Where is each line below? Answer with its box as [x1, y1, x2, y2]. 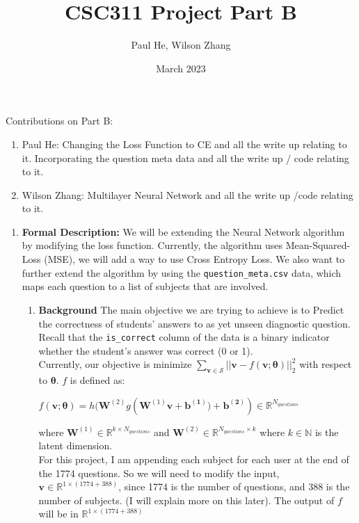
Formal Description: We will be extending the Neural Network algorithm [22, 224, 345, 239]
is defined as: [70, 373, 125, 387]
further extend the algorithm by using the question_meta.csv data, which [22, 265, 342, 280]
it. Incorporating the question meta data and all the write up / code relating [22, 150, 349, 165]
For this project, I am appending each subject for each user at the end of [38, 451, 349, 466]
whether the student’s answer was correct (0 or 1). [38, 343, 253, 357]
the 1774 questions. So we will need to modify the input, [38, 465, 280, 480]
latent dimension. [38, 438, 113, 453]
